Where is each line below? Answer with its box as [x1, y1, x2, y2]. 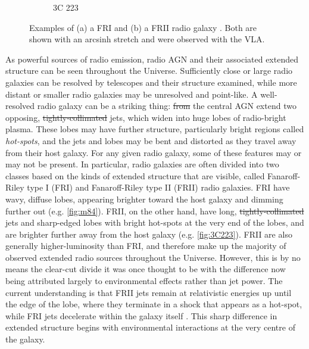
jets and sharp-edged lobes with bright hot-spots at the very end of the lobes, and [5, 216, 304, 229]
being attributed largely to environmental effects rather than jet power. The [5, 275, 283, 287]
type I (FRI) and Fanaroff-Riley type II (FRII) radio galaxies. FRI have [27, 181, 290, 194]
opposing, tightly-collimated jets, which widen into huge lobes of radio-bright [5, 111, 286, 123]
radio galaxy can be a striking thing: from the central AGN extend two [37, 99, 296, 112]
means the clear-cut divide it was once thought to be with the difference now [5, 263, 286, 275]
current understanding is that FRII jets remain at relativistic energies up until [5, 286, 292, 298]
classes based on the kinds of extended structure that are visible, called [5, 169, 265, 182]
